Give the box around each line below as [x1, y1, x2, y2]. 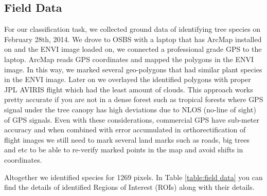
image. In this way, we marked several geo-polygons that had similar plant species [4, 64, 262, 74]
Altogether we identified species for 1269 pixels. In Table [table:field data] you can [4, 171, 263, 182]
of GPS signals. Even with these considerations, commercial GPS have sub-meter [4, 114, 260, 125]
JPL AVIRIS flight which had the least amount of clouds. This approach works [4, 84, 253, 94]
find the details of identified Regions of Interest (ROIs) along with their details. [4, 182, 255, 192]
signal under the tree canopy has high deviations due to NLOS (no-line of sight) [4, 104, 256, 114]
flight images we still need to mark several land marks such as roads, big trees [4, 134, 250, 145]
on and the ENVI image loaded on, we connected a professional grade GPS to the [4, 44, 262, 54]
